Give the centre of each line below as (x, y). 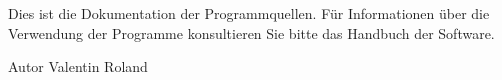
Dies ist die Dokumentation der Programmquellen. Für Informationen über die (249, 13)
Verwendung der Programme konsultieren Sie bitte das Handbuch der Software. (251, 32)
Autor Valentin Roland (78, 66)
